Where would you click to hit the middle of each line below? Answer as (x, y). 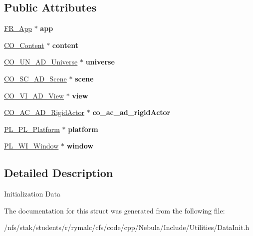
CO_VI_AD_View (34, 95)
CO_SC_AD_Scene (35, 78)
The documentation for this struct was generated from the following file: (115, 210)
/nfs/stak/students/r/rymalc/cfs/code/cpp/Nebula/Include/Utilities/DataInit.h (127, 227)
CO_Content (24, 45)
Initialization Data (32, 194)
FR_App (18, 28)
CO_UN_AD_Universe (41, 62)
